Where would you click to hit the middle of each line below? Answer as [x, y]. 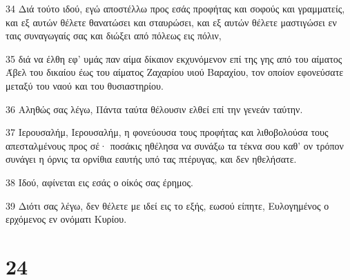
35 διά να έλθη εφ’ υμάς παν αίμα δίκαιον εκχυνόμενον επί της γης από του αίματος [174, 58]
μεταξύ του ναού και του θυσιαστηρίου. [85, 85]
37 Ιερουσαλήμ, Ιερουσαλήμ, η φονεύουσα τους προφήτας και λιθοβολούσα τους [167, 132]
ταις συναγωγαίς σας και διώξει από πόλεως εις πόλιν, [114, 36]
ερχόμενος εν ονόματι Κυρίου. [66, 219]
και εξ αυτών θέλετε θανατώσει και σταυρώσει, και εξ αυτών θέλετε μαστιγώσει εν [171, 22]
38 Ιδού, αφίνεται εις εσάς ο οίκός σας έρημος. [99, 182]
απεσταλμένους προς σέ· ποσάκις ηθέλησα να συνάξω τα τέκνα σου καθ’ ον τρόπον [175, 145]
